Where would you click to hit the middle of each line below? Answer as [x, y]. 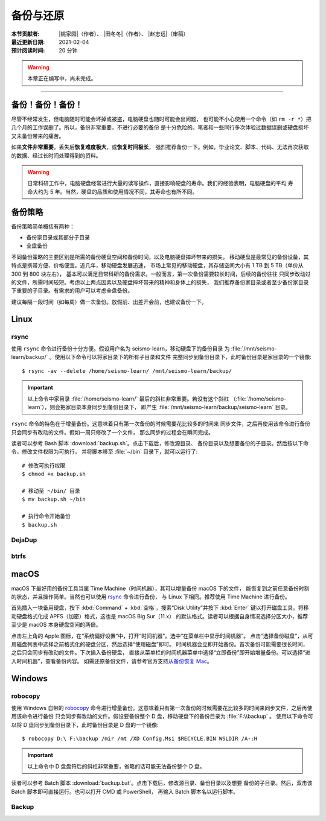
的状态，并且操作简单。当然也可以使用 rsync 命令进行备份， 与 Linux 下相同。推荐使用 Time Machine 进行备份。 [151, 597]
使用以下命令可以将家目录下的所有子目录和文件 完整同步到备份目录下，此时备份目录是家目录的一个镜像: [183, 357]
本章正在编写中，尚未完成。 [62, 78]
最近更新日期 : [28, 42]
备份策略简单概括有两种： [43, 226]
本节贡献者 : [25, 34]
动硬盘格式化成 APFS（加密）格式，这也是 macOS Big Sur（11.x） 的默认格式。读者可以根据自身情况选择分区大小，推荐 [160, 616]
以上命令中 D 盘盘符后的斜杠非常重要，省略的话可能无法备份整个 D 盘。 [116, 766]
